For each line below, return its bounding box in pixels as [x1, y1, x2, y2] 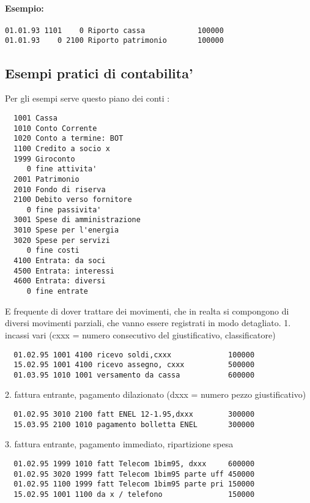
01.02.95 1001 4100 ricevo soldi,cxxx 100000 [13, 350, 255, 359]
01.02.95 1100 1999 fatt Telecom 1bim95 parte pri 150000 [13, 480, 255, 489]
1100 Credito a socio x [13, 144, 110, 153]
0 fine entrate [26, 287, 89, 296]
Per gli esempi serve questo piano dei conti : [5, 92, 170, 105]
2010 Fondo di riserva [13, 185, 106, 194]
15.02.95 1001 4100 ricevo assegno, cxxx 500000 [13, 360, 255, 370]
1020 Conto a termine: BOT [13, 134, 124, 143]
